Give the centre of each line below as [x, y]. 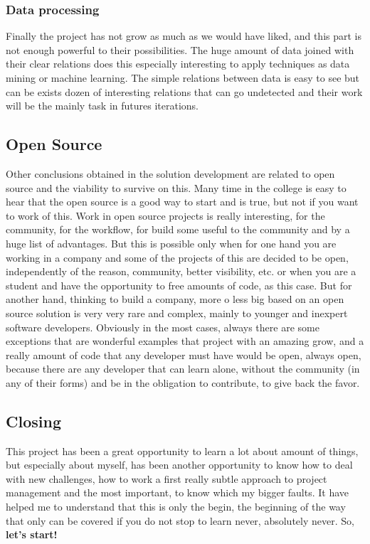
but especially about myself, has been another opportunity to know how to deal [179, 465]
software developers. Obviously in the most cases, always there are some [163, 327]
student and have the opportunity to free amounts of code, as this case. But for [179, 285]
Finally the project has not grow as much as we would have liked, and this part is [184, 36]
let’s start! [32, 534]
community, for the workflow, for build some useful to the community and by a [178, 229]
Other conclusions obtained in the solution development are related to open [170, 173]
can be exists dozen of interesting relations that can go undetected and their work [184, 91]
